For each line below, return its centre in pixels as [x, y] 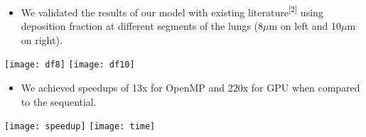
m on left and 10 [305, 26]
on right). [42, 39]
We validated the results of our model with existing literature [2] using [172, 11]
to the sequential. [59, 101]
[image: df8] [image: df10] [70, 65]
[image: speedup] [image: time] [80, 127]
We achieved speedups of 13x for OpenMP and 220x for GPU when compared [190, 88]
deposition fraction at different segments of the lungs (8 [142, 26]
